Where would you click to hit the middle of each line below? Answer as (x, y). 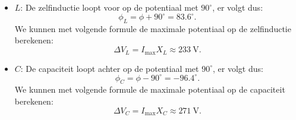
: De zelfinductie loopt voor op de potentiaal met (109, 7)
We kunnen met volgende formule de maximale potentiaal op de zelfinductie (153, 28)
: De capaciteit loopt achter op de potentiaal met (110, 68)
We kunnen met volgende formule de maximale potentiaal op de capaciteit (150, 89)
